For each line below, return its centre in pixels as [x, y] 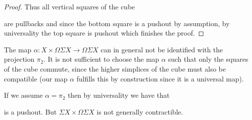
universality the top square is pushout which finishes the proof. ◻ [104, 33]
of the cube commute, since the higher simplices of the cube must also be [115, 68]
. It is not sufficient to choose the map [101, 59]
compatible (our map [36, 78]
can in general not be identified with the [162, 49]
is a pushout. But [30, 111]
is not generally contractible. [140, 111]
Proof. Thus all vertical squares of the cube [70, 6]
